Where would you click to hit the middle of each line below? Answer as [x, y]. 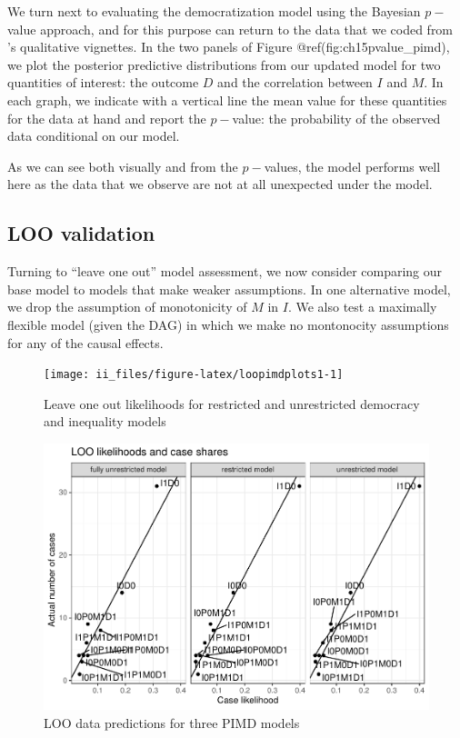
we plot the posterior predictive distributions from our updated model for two [224, 64]
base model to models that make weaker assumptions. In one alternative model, [229, 289]
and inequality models [105, 421]
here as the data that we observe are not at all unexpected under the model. [220, 184]
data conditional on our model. [94, 136]
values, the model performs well [352, 166]
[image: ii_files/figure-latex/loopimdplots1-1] [194, 375]
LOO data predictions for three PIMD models [172, 723]
